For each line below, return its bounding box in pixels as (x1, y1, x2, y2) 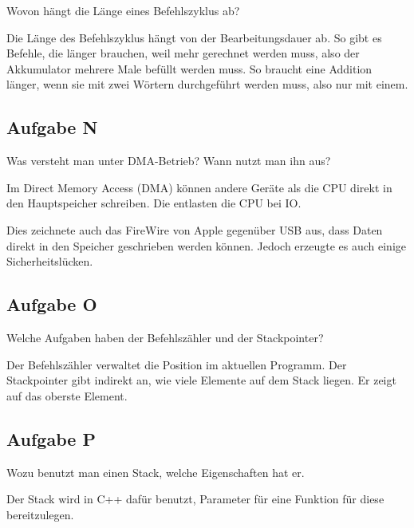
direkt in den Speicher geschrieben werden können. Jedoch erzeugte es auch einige (6, 237, 407, 254)
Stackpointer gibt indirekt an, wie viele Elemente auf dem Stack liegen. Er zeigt (6, 372, 396, 388)
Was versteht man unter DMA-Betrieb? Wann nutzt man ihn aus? (6, 152, 331, 169)
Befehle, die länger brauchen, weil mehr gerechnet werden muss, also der (6, 45, 360, 61)
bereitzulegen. (6, 506, 74, 522)
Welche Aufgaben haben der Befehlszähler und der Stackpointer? (6, 329, 324, 345)
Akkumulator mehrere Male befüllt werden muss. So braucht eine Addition (6, 60, 373, 77)
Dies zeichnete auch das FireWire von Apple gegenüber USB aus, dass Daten (6, 221, 383, 238)
